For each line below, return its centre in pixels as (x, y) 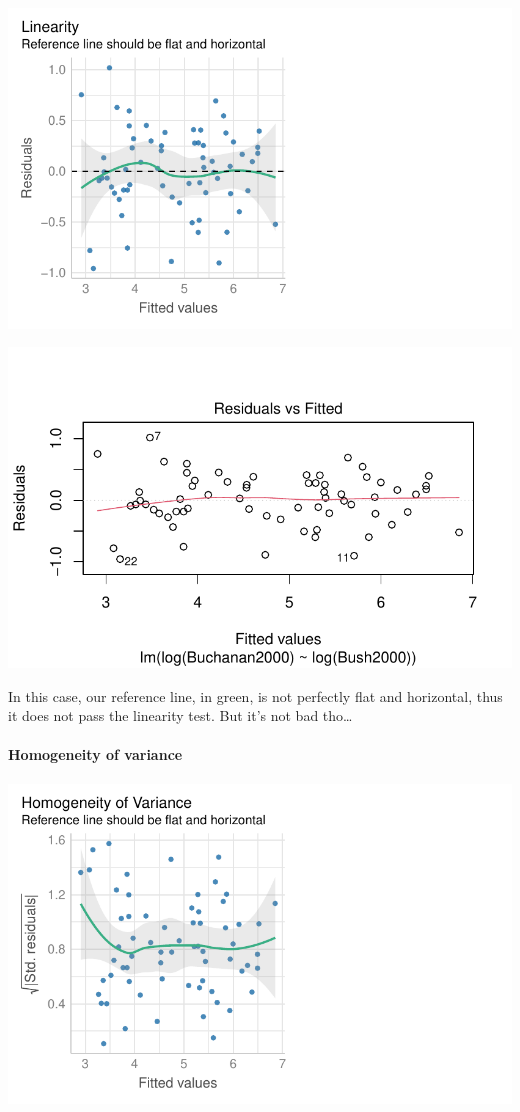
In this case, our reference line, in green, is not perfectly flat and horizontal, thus (255, 695)
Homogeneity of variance (95, 754)
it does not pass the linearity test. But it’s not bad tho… (180, 715)
